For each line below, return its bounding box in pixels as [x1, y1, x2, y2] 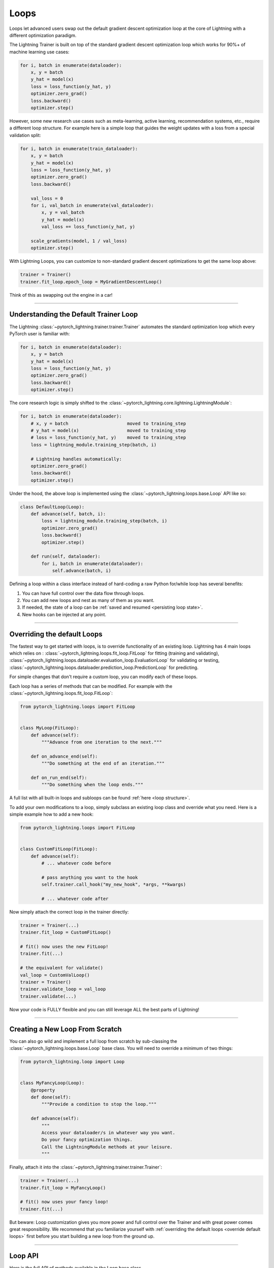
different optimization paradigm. [9, 32, 77, 38]
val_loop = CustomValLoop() [20, 972, 90, 978]
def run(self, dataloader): [30, 553, 101, 559]
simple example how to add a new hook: [9, 812, 94, 818]
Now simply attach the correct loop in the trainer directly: [9, 908, 129, 915]
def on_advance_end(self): [30, 753, 98, 759]
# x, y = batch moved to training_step [30, 420, 186, 426]
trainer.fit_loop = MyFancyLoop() [20, 1185, 106, 1190]
